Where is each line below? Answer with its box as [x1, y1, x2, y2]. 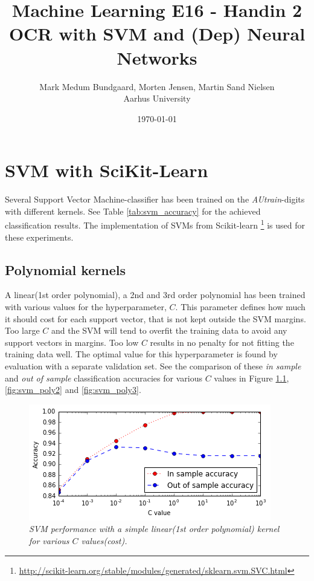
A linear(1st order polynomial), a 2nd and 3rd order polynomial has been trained [5, 288, 306, 301]
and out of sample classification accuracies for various [5, 371, 202, 384]
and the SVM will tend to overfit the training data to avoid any [51, 324, 287, 337]
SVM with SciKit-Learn [5, 158, 208, 183]
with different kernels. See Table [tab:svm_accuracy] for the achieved [5, 204, 261, 217]
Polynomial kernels [5, 260, 126, 279]
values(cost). [81, 534, 127, 547]
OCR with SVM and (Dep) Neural [8, 21, 306, 46]
